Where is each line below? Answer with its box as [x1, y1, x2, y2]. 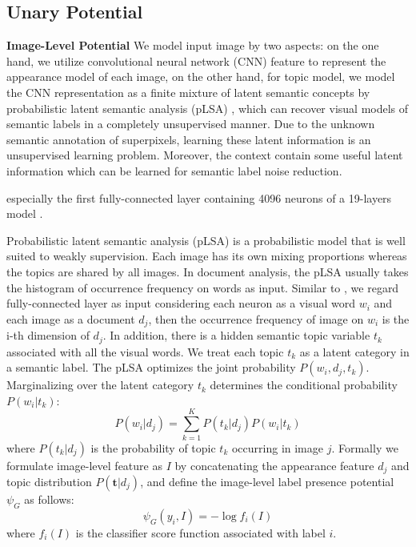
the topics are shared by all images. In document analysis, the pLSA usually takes [6, 263, 409, 280]
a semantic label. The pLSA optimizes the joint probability [6, 359, 296, 376]
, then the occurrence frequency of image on [148, 310, 364, 327]
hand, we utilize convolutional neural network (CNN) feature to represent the [6, 52, 386, 69]
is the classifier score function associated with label [75, 524, 326, 541]
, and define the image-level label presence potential [140, 473, 394, 489]
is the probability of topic [90, 439, 216, 456]
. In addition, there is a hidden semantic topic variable [102, 327, 370, 344]
